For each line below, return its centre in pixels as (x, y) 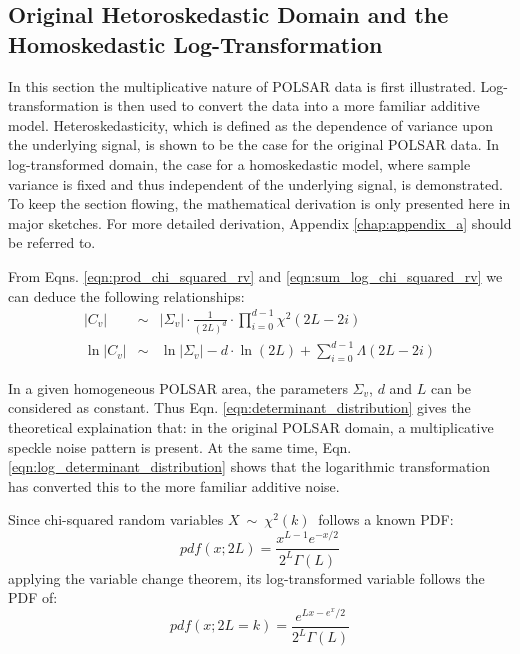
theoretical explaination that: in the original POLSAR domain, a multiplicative (251, 427)
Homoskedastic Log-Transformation (195, 43)
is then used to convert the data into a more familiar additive (291, 105)
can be (451, 387)
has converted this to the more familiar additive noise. (174, 485)
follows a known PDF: (386, 519)
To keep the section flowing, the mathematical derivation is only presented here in (259, 203)
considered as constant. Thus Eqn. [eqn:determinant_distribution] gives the (239, 407)
